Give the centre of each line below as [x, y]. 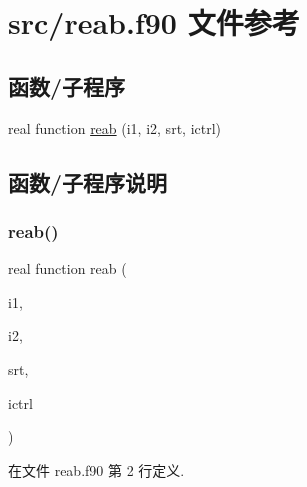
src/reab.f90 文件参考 [154, 22]
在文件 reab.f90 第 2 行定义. [96, 469]
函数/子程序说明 [88, 181]
